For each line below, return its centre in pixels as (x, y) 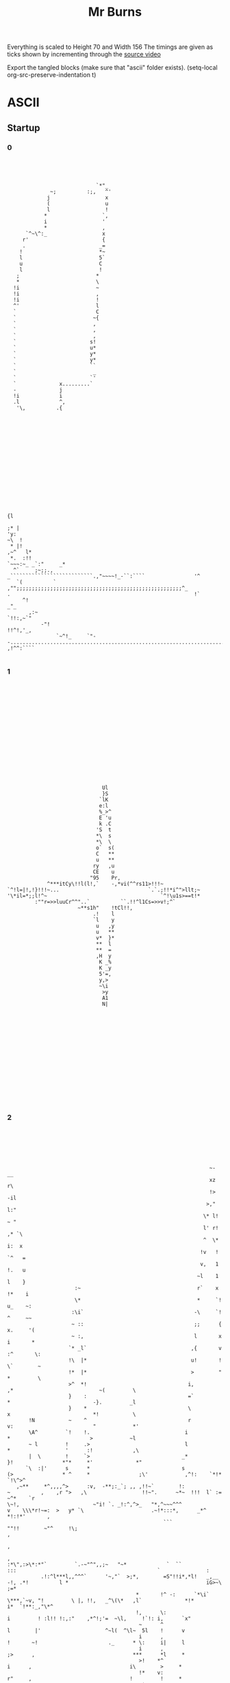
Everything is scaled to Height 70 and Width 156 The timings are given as (110, 47)
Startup (24, 128)
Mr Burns (115, 12)
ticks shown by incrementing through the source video (84, 54)
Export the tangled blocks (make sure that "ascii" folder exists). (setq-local (112, 68)
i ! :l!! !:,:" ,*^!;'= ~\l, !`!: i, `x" (99, 1618)
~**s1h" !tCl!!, (105, 908)
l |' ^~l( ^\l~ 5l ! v (96, 1630)
